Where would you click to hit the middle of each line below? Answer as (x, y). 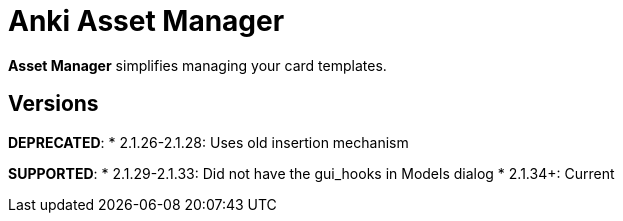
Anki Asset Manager (146, 21)
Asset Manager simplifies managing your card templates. (197, 65)
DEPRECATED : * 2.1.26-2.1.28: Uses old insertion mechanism (208, 142)
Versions (53, 104)
